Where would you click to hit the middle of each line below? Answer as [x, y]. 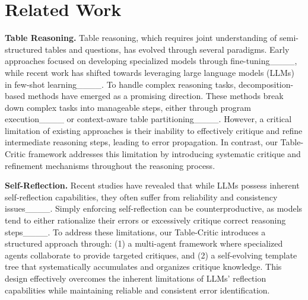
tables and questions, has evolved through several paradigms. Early [167, 49]
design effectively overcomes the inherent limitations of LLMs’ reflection [136, 278]
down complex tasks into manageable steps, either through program [128, 107]
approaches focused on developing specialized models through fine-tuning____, [151, 61]
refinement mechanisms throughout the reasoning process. [110, 165]
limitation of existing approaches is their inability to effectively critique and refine [154, 130]
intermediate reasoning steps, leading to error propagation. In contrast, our [141, 142]
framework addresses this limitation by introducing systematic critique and [164, 154]
